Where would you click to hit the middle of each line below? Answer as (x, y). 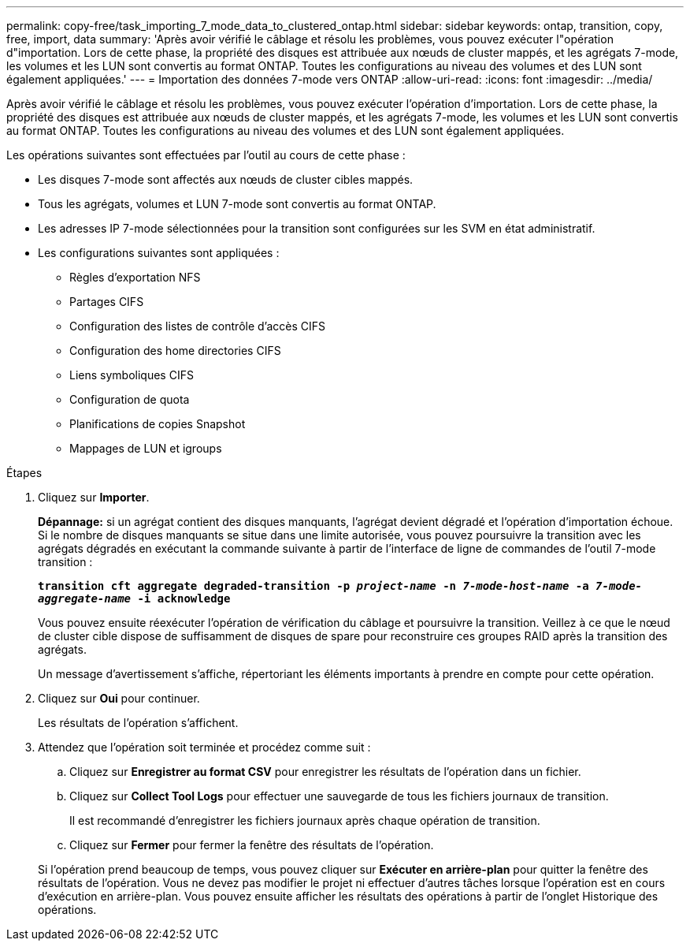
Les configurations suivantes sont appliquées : (159, 253)
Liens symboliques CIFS (132, 375)
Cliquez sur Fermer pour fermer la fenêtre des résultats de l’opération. (252, 845)
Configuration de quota (130, 399)
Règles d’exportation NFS (135, 277)
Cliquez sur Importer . (94, 497)
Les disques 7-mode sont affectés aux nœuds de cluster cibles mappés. (226, 179)
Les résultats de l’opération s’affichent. (138, 723)
